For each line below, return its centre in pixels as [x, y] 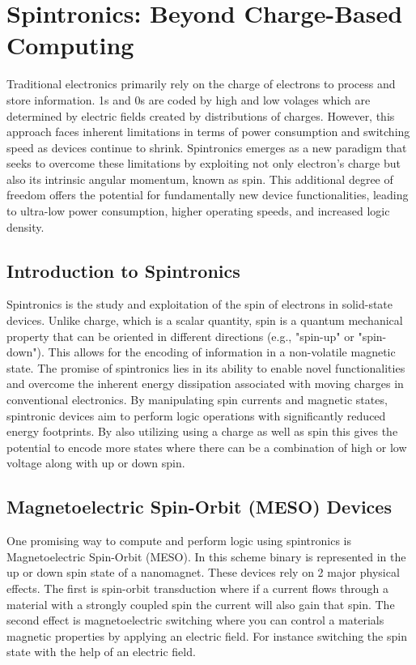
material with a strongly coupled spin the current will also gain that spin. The [201, 604]
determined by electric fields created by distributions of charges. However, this [201, 115]
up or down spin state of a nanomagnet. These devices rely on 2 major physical [203, 572]
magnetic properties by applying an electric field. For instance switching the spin [207, 635]
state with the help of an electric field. [101, 652]
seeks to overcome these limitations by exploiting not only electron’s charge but [204, 163]
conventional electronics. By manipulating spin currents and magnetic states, [197, 400]
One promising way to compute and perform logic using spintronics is [179, 541]
